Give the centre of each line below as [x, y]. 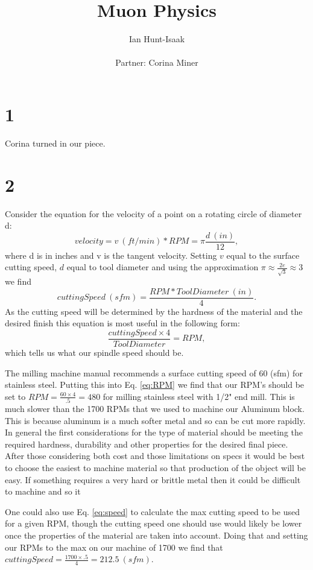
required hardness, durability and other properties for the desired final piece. [147, 444]
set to [15, 396]
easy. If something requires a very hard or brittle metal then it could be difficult [153, 479]
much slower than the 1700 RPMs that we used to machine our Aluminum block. [155, 409]
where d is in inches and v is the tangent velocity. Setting [111, 255]
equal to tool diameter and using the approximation [163, 267]
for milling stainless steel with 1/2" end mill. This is [199, 396]
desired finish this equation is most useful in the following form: [122, 323]
